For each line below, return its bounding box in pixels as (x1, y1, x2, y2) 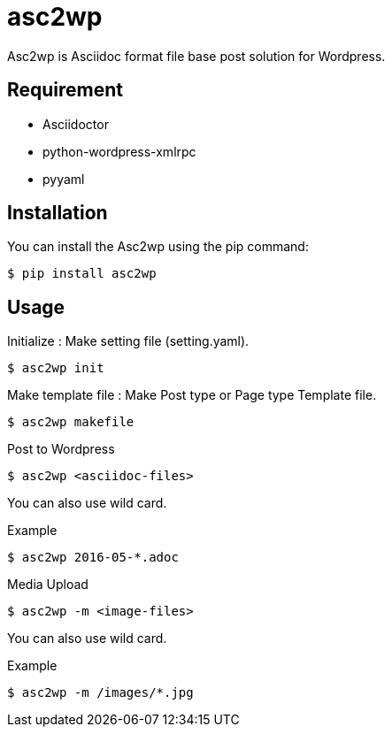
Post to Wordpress (7, 441, 115, 457)
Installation (7, 202, 108, 225)
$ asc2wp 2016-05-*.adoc (7, 550, 179, 565)
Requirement (7, 79, 124, 102)
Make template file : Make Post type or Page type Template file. (7, 387, 377, 403)
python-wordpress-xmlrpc (42, 143, 196, 159)
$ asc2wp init (7, 361, 104, 376)
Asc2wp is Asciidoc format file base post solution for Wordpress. (7, 48, 386, 64)
